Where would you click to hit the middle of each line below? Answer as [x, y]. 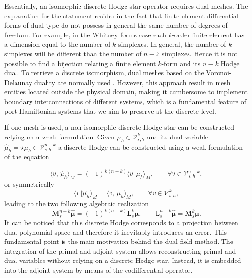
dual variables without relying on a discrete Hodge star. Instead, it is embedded [123, 260]
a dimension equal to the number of [57, 44]
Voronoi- [219, 73]
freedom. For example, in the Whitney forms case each [86, 34]
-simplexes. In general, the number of [171, 44]
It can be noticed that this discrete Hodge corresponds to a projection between [121, 222]
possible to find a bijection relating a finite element [80, 63]
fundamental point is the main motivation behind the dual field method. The [119, 241]
